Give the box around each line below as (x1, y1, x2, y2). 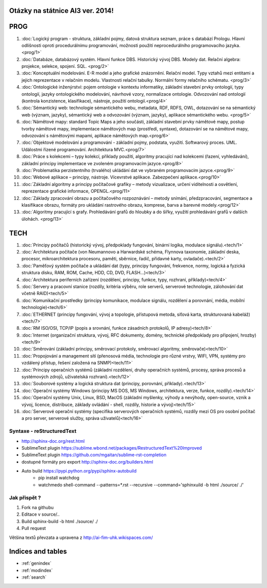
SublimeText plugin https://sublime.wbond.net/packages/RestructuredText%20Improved (21, 445, 202, 451)
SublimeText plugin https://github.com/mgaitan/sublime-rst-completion (21, 452, 167, 458)
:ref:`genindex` (21, 560, 52, 566)
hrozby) (240, 332, 257, 338)
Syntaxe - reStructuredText (9, 428, 77, 435)
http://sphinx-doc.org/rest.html (21, 438, 85, 444)
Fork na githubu (21, 504, 54, 510)
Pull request (21, 526, 46, 531)
